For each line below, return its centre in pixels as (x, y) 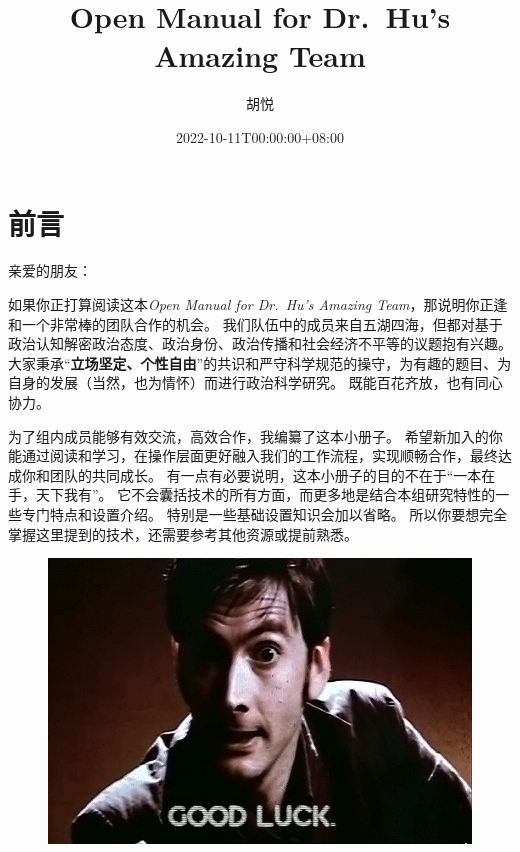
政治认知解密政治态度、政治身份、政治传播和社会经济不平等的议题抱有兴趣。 (260, 343)
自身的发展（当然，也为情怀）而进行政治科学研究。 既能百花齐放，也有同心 (255, 382)
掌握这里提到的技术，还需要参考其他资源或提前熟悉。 (183, 533)
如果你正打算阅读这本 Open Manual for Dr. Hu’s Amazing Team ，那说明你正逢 (258, 304)
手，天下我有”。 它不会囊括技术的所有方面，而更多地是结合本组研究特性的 (252, 494)
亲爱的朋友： (50, 270)
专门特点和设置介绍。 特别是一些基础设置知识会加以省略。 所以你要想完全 (264, 513)
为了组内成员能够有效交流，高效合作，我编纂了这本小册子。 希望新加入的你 (255, 435)
